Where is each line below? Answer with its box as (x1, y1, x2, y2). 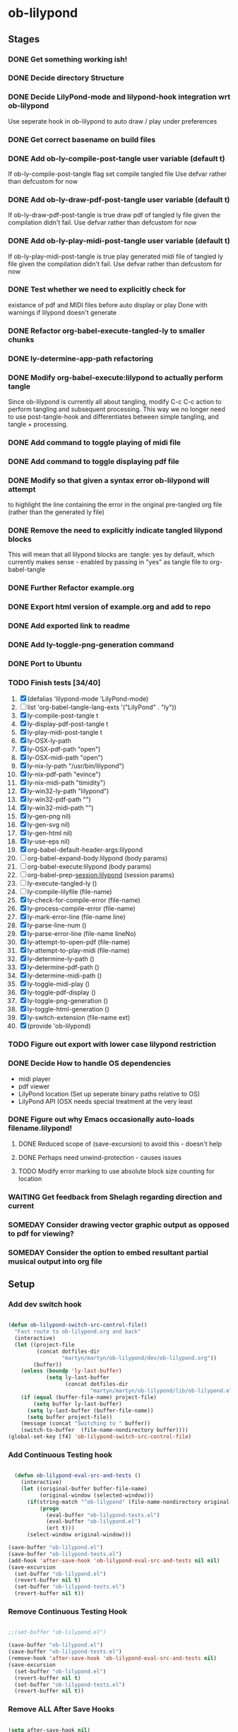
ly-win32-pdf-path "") (27, 795, 91, 804)
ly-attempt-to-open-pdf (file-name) (27, 938, 131, 947)
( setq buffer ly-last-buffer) (33, 1400, 122, 1407)
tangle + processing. (8, 420, 69, 428)
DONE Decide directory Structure (8, 73, 124, 83)
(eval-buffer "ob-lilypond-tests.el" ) (45, 1512, 160, 1519)
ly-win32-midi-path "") (27, 804, 94, 812)
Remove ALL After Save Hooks (8, 1704, 115, 1714)
